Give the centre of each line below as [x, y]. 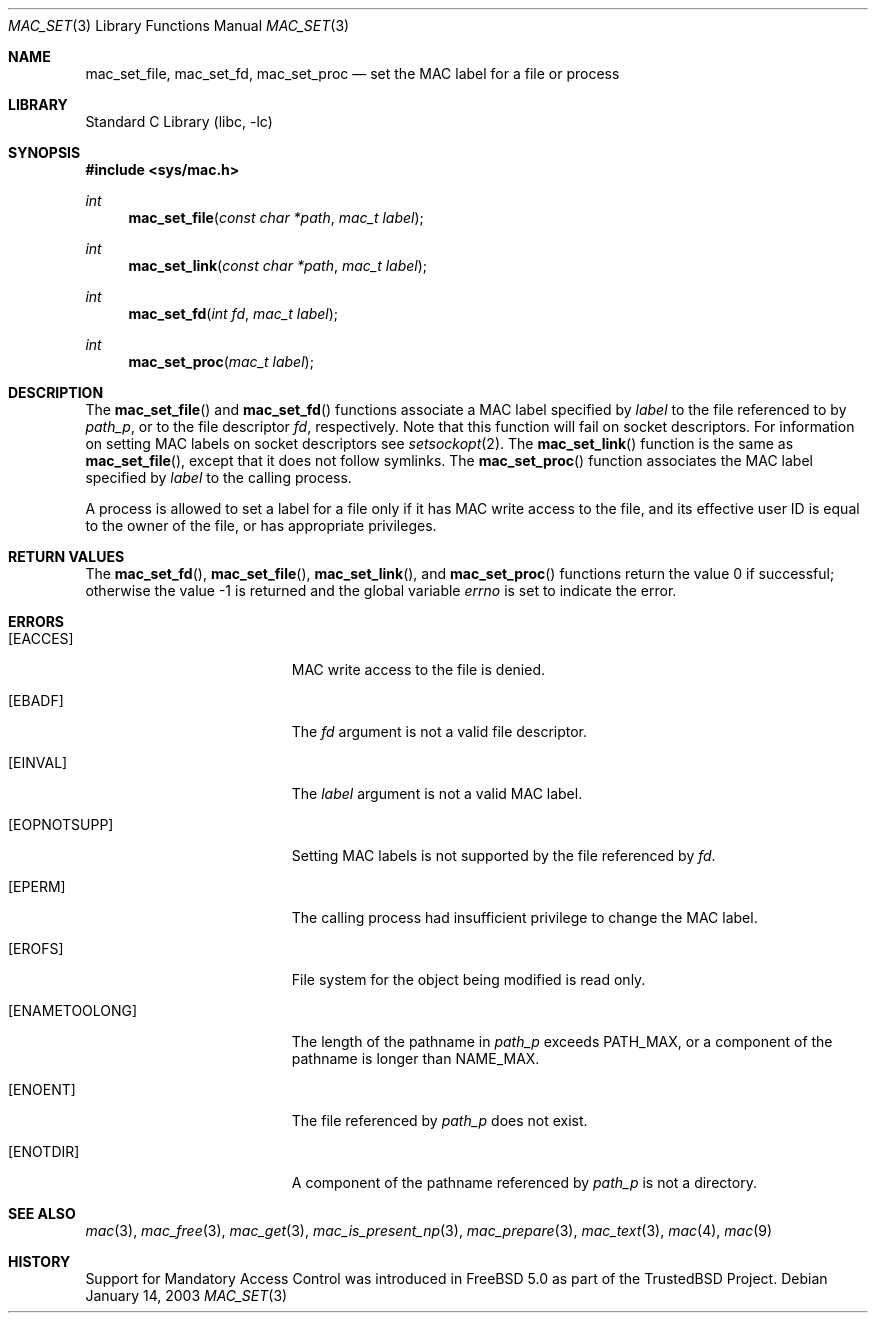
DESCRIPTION [56, 392]
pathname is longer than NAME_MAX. [415, 1058]
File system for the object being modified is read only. [468, 979]
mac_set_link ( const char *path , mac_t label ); [278, 265]
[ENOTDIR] [44, 1151]
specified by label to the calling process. [218, 477]
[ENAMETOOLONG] [73, 1010]
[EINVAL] [38, 762]
